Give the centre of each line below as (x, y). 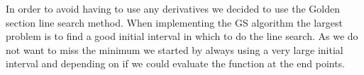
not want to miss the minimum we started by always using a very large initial (175, 49)
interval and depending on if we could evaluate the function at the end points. (176, 63)
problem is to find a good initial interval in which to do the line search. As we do (182, 36)
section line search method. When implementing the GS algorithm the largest (174, 22)
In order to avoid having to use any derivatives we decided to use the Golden (173, 8)
